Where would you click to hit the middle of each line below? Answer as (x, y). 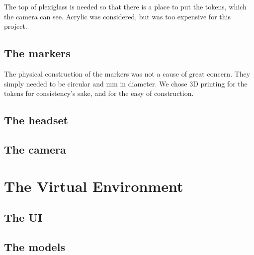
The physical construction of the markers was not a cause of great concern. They (127, 73)
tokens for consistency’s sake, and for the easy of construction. (99, 93)
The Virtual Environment (94, 186)
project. (16, 26)
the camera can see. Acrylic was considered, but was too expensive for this (117, 16)
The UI (23, 217)
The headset (36, 120)
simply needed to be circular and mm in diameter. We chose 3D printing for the (126, 83)
